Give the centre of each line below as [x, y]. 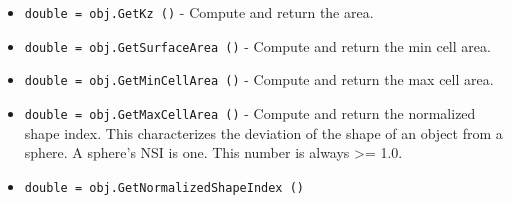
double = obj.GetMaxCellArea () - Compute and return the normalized [250, 112]
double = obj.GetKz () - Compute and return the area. [199, 12]
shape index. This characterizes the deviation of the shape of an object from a [263, 132]
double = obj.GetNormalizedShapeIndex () [164, 187]
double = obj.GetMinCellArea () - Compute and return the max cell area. [259, 79]
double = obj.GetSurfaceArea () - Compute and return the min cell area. [257, 45]
